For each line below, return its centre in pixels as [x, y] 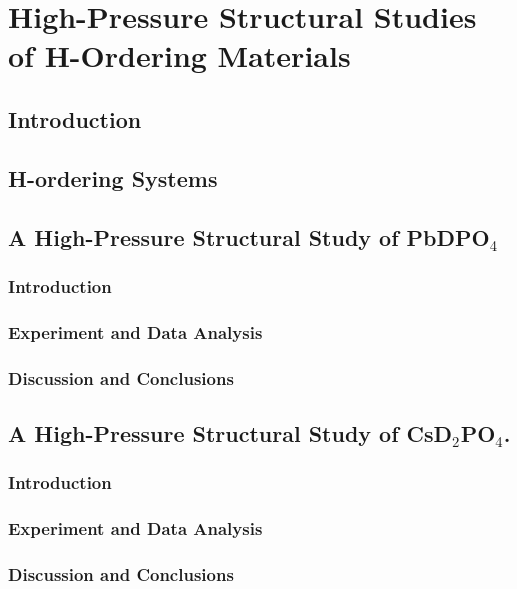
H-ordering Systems [113, 177]
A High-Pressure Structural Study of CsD [230, 432]
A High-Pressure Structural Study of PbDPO [249, 236]
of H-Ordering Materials [179, 55]
